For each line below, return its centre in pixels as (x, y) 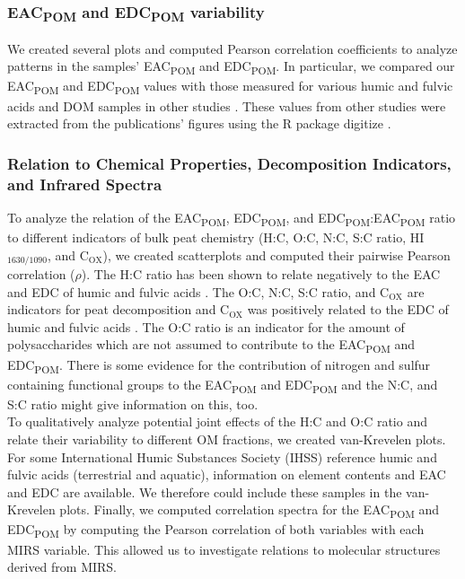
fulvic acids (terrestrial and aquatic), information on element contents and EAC (227, 474)
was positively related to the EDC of (348, 309)
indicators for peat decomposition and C (118, 309)
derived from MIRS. (62, 567)
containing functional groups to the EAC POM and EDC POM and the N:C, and (223, 385)
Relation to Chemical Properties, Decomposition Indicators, (229, 163)
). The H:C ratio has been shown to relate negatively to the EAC (261, 274)
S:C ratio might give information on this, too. (133, 404)
